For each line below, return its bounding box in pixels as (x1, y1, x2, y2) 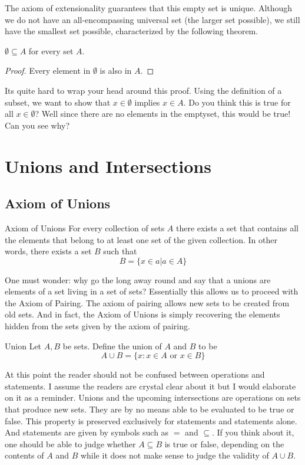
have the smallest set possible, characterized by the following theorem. (5, 25, 258, 37)
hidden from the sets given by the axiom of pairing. (5, 320, 190, 332)
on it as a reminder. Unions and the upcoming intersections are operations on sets (5, 391, 301, 404)
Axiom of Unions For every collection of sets (5, 221, 165, 234)
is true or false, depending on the (164, 437, 284, 450)
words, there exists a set (5, 245, 92, 257)
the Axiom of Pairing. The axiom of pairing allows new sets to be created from (5, 296, 290, 309)
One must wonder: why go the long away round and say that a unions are (5, 273, 271, 286)
